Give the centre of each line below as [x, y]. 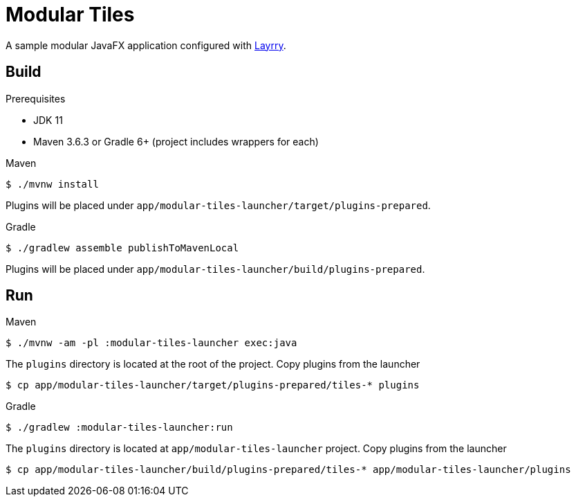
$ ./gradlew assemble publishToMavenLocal [122, 248]
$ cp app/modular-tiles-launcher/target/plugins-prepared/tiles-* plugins [213, 385]
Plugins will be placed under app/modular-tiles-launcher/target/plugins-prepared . [218, 205]
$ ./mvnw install [52, 184]
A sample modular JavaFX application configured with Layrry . [146, 45]
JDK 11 [48, 120]
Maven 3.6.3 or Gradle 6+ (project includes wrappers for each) [176, 141]
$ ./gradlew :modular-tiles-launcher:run [119, 428]
